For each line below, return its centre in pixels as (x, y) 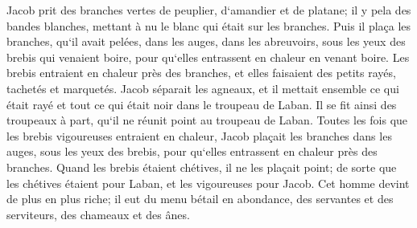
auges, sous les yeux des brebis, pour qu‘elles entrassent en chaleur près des (192, 151)
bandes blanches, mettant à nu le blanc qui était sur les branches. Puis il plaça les (209, 25)
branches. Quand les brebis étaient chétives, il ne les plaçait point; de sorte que (202, 167)
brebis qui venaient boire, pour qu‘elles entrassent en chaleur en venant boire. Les (208, 57)
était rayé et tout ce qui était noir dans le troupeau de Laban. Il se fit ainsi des (202, 104)
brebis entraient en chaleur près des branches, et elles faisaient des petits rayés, (201, 73)
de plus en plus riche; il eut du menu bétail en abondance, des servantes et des (200, 199)
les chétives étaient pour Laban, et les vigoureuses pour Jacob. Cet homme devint (208, 183)
